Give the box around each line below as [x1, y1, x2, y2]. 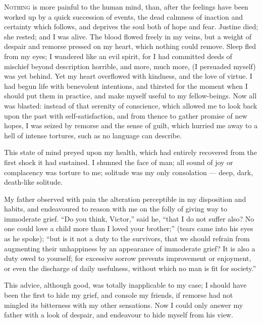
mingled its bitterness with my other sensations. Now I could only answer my [4, 299, 243, 310]
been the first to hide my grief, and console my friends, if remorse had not [4, 290, 233, 300]
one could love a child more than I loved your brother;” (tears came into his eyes [4, 223, 253, 234]
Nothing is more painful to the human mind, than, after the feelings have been [4, 2, 248, 12]
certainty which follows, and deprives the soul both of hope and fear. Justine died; [4, 21, 258, 32]
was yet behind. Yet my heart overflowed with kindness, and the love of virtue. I [4, 71, 252, 81]
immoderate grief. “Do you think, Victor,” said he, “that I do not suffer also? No [4, 213, 254, 224]
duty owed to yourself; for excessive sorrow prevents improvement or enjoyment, [4, 253, 251, 263]
